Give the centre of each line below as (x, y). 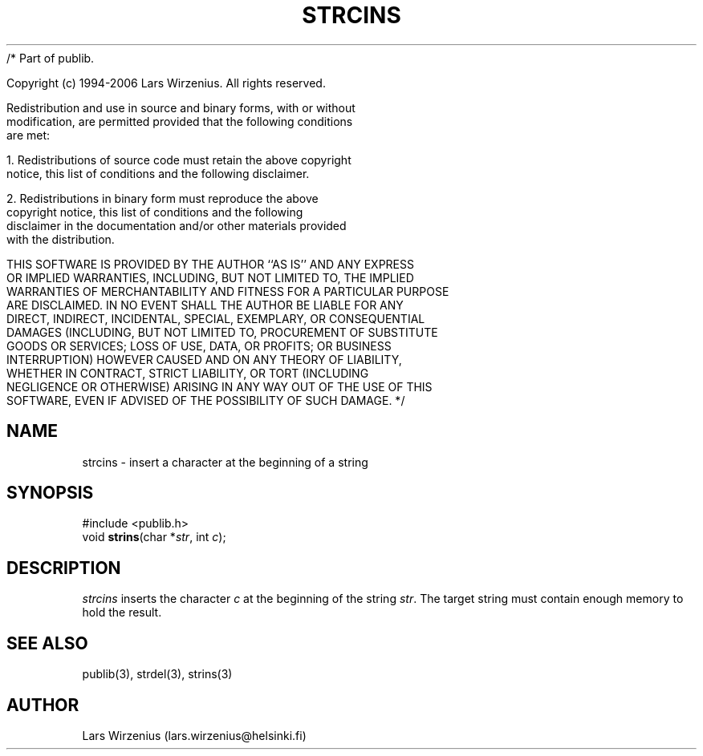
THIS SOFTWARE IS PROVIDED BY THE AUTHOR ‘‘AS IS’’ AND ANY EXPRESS (210, 264)
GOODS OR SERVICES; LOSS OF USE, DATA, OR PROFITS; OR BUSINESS (199, 346)
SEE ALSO (47, 643)
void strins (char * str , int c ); (154, 537)
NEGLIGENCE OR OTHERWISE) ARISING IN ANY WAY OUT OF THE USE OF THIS (219, 386)
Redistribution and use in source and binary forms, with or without (181, 107)
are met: (28, 135)
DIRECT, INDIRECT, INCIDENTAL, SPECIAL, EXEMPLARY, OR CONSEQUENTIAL (216, 318)
